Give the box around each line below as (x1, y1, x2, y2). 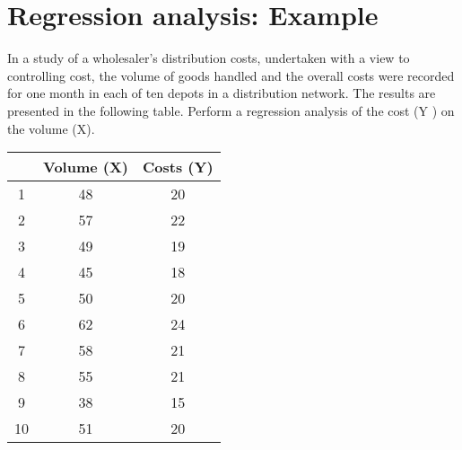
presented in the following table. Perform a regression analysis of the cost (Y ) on (7, 101, 455, 119)
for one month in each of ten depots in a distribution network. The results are (7, 84, 436, 102)
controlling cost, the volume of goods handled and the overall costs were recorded (7, 66, 455, 84)
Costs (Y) (143, 156, 214, 178)
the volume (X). (7, 119, 95, 137)
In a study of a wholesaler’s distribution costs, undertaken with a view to (7, 49, 410, 67)
